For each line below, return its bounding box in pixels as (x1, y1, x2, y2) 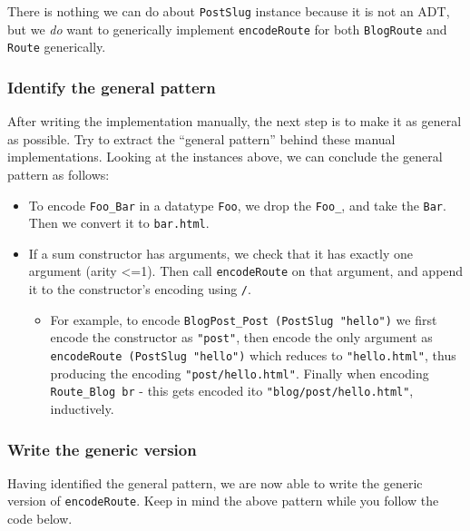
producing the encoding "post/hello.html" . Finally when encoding (50, 363, 429, 382)
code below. (7, 509, 73, 528)
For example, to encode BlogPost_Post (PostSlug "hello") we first (50, 310, 437, 329)
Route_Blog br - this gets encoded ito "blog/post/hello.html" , (50, 381, 414, 400)
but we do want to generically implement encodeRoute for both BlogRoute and (7, 19, 447, 38)
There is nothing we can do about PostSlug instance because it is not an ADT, (7, 2, 450, 20)
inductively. (50, 399, 114, 418)
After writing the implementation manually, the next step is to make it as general (7, 112, 462, 131)
